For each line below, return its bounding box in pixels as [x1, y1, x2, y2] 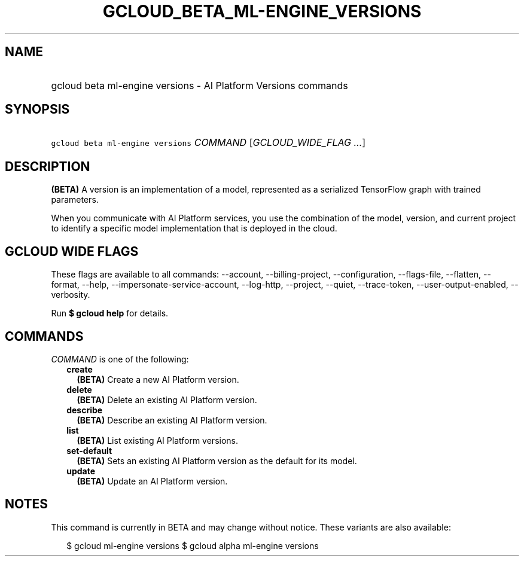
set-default [66, 445, 112, 456]
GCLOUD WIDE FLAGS [5, 243, 139, 259]
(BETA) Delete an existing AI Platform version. [77, 394, 257, 405]
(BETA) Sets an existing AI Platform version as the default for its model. [77, 455, 357, 466]
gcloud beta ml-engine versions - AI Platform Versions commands [51, 79, 348, 92]
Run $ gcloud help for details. [51, 308, 169, 319]
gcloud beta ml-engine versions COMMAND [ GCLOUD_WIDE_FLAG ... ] [51, 136, 366, 149]
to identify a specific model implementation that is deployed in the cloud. [51, 223, 337, 234]
